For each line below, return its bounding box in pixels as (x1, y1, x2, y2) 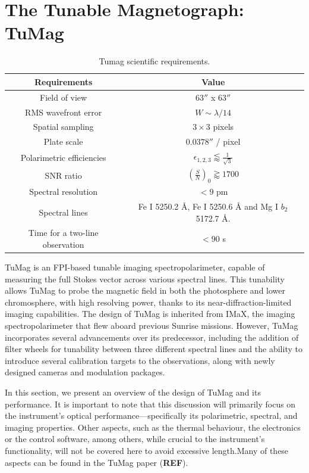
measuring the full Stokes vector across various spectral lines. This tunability (5, 272, 285, 285)
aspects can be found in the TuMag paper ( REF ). (5, 456, 188, 468)
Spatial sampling (33, 120, 94, 133)
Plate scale (43, 135, 83, 148)
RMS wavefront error (25, 105, 102, 118)
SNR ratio (45, 169, 82, 181)
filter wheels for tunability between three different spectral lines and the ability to (5, 343, 302, 355)
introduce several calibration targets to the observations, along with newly (5, 354, 275, 366)
